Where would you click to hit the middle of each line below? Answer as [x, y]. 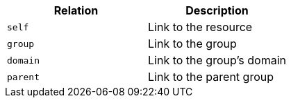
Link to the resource [200, 27]
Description [217, 10]
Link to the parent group [211, 77]
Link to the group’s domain [217, 60]
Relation [76, 10]
